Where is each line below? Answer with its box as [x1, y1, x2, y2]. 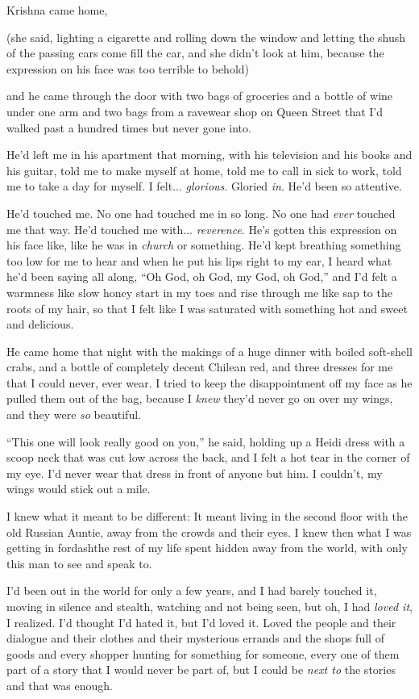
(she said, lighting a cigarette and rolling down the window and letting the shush [6, 28, 406, 45]
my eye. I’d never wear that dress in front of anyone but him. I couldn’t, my [6, 464, 383, 481]
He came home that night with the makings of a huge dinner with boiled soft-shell [6, 342, 413, 359]
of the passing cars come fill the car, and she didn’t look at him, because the [6, 44, 384, 61]
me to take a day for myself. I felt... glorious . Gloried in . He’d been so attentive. [6, 178, 402, 195]
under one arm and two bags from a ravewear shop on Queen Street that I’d [6, 103, 384, 119]
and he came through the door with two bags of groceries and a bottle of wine [6, 87, 393, 104]
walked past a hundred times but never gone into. [6, 119, 251, 136]
